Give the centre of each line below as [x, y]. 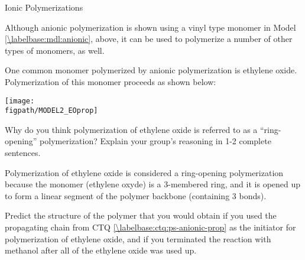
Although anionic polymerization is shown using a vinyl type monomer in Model [150, 27]
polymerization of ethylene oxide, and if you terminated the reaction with [138, 238]
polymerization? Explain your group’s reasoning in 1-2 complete [155, 141]
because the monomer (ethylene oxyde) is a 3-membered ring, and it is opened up [153, 184]
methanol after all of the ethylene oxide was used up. [101, 250]
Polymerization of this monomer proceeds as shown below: [111, 81]
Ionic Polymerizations [44, 7]
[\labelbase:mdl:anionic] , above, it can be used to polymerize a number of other [149, 39]
